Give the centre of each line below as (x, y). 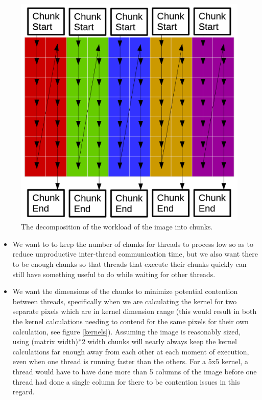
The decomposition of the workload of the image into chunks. (117, 227)
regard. (23, 392)
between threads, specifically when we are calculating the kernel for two (125, 301)
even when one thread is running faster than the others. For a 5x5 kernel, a (130, 361)
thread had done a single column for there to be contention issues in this (126, 381)
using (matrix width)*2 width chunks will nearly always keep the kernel (125, 341)
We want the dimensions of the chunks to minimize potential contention (125, 291)
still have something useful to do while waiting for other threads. (114, 274)
